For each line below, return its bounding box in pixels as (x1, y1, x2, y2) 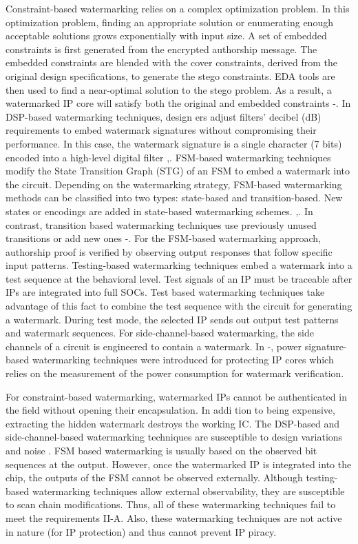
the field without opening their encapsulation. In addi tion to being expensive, (6, 403, 335, 417)
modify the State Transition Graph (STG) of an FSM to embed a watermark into (6, 163, 350, 178)
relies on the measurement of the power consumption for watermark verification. (6, 366, 344, 381)
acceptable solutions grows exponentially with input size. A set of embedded (6, 28, 327, 43)
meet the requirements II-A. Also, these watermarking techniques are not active (6, 510, 342, 525)
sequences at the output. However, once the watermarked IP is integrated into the (6, 456, 352, 471)
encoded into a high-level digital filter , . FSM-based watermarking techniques (6, 150, 331, 164)
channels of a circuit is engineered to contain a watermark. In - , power (6, 339, 302, 353)
